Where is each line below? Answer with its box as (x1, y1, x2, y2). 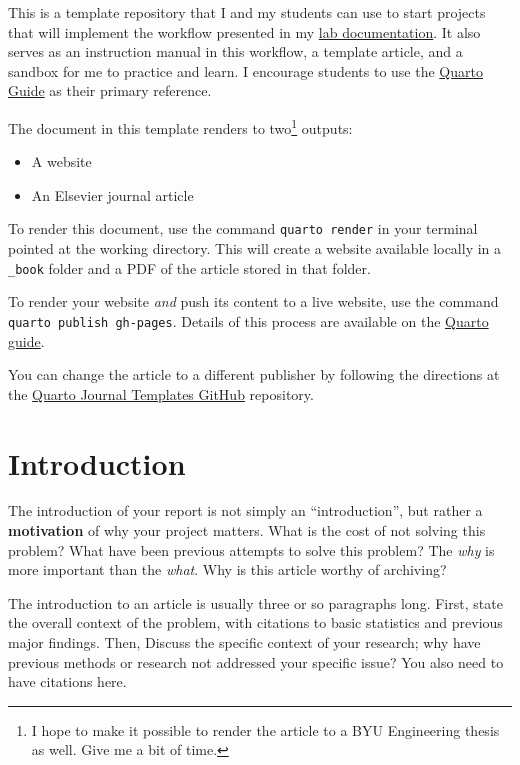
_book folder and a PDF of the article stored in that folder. (8, 257, 371, 278)
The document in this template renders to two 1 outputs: (8, 114, 353, 138)
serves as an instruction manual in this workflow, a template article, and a (8, 41, 463, 62)
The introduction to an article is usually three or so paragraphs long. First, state (8, 592, 503, 613)
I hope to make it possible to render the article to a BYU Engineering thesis (31, 719, 500, 740)
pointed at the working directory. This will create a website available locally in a (8, 238, 502, 259)
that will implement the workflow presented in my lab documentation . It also (8, 21, 481, 42)
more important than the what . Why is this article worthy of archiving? (8, 559, 447, 580)
